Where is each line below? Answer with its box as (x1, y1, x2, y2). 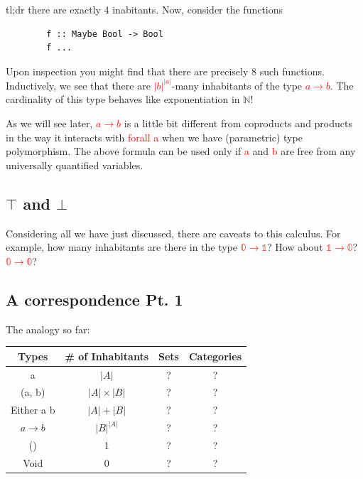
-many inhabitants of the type (171, 77, 303, 92)
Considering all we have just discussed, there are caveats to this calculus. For (6, 225, 341, 240)
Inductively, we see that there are (6, 77, 151, 92)
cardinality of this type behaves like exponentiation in (6, 92, 240, 107)
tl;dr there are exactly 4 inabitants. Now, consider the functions (6, 2, 283, 16)
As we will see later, (6, 116, 93, 130)
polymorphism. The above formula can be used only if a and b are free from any (6, 144, 356, 158)
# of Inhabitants (65, 348, 148, 363)
